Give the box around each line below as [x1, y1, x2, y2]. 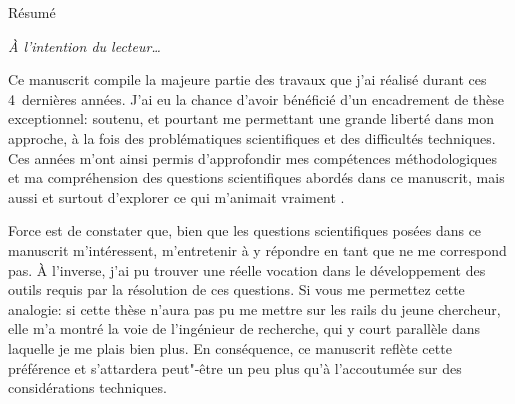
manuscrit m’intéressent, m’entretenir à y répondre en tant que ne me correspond [8, 239, 507, 260]
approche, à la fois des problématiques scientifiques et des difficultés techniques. [8, 127, 496, 148]
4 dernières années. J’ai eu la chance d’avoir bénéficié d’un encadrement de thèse [8, 88, 504, 109]
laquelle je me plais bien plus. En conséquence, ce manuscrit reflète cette [8, 337, 452, 358]
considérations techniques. [8, 377, 167, 398]
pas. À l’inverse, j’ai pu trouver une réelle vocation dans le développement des [8, 259, 486, 280]
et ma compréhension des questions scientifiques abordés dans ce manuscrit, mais [8, 167, 505, 188]
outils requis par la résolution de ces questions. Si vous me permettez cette [8, 279, 465, 300]
